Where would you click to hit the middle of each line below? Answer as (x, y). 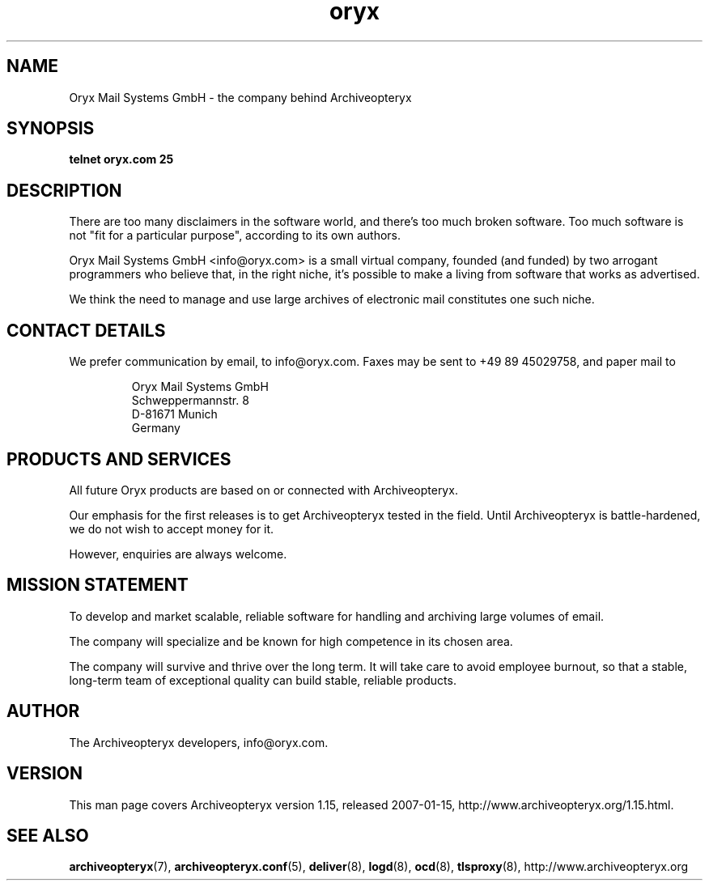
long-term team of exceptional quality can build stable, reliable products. (263, 680)
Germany (156, 428)
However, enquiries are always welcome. (178, 554)
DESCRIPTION (64, 190)
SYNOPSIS (51, 129)
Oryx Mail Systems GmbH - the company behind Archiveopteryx (240, 97)
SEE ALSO (48, 835)
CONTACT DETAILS (86, 330)
